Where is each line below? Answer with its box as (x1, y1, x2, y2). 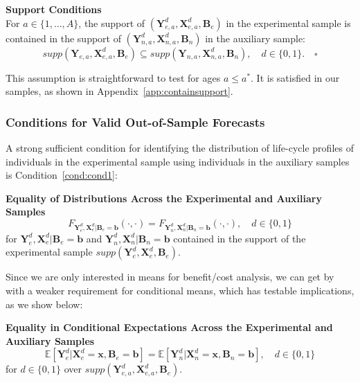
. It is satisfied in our (251, 70, 340, 84)
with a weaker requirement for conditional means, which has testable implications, (6, 283, 354, 297)
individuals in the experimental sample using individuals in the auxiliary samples (6, 154, 350, 168)
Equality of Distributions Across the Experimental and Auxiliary (6, 190, 322, 205)
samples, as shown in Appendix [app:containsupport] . (6, 84, 233, 98)
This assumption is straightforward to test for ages (6, 70, 221, 84)
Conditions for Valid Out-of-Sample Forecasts (6, 113, 265, 130)
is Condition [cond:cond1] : (6, 168, 118, 182)
